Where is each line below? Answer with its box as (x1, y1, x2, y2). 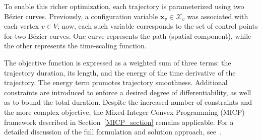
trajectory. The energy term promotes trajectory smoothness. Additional (4, 77, 228, 88)
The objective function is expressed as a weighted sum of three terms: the (4, 57, 231, 67)
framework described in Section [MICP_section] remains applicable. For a (4, 116, 234, 127)
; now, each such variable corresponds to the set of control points (57, 21, 258, 31)
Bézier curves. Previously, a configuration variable (4, 11, 158, 21)
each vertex (4, 21, 39, 31)
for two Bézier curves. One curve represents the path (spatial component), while (4, 30, 251, 41)
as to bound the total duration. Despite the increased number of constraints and (4, 97, 252, 107)
